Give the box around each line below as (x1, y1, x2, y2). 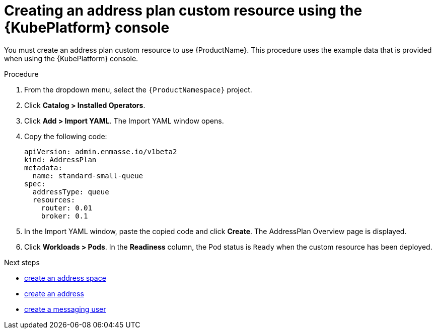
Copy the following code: (24, 132, 107, 141)
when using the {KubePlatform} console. (4, 54, 138, 63)
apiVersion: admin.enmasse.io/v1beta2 (24, 147, 177, 156)
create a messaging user (24, 304, 106, 313)
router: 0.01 (41, 203, 92, 212)
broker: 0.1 (41, 211, 88, 220)
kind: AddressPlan (24, 155, 97, 164)
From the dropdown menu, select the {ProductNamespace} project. (24, 85, 252, 94)
